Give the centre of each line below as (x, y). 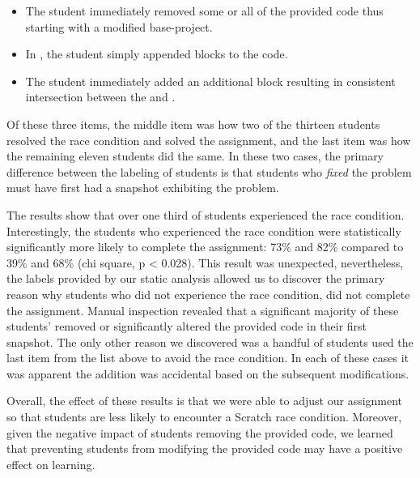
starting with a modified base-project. (119, 26)
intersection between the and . (100, 97)
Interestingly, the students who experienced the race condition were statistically (204, 230)
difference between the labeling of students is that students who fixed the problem (209, 171)
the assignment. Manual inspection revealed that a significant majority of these (203, 310)
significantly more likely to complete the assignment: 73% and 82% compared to (205, 247)
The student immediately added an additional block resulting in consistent (210, 81)
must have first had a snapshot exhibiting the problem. (143, 188)
